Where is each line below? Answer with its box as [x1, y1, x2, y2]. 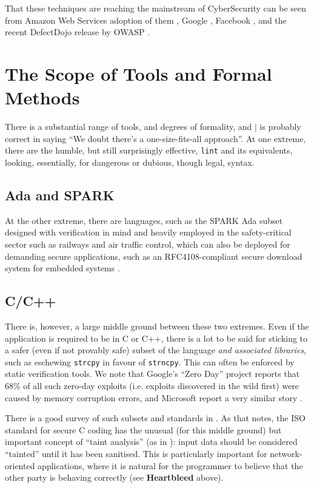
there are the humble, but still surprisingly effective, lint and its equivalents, [5, 144, 293, 157]
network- [270, 447, 302, 459]
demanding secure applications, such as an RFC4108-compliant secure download [5, 249, 302, 262]
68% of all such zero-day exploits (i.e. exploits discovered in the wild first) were [5, 379, 299, 391]
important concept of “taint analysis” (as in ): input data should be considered [5, 435, 298, 448]
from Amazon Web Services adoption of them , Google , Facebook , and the [5, 13, 287, 26]
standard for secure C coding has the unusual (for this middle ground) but [5, 423, 282, 436]
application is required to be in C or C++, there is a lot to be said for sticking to [5, 331, 308, 344]
